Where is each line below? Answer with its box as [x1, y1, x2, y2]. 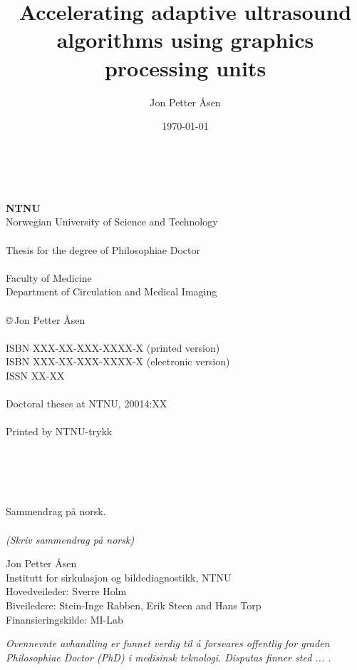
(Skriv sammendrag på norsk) [6, 532, 135, 547]
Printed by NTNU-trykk [6, 424, 113, 439]
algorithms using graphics [56, 25, 314, 54]
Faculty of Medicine [6, 270, 92, 285]
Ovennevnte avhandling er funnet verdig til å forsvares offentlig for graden [6, 636, 330, 651]
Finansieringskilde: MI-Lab [6, 611, 123, 626]
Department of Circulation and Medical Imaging [6, 284, 217, 299]
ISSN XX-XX [6, 368, 65, 382]
